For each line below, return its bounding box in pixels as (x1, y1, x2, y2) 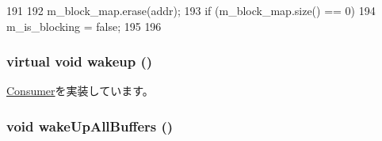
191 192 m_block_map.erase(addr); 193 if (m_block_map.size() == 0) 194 (6, 2, 376, 18)
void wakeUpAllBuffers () (6, 116, 174, 135)
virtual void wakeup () (6, 51, 153, 71)
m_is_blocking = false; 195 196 (6, 17, 162, 34)
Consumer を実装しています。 (6, 82, 154, 99)
